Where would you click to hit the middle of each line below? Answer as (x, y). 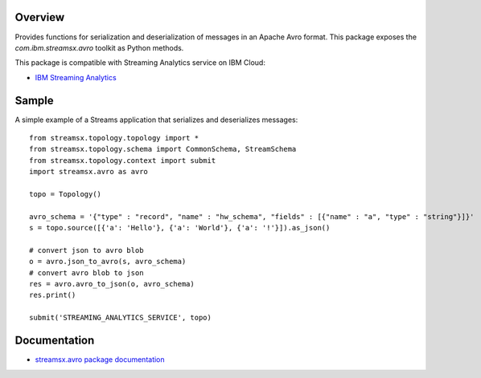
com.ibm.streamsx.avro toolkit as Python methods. (99, 47)
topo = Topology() (66, 194)
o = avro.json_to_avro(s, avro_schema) (108, 262)
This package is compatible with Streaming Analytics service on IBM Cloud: (140, 63)
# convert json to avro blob (86, 250)
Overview (40, 17)
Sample (34, 100)
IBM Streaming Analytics (76, 77)
